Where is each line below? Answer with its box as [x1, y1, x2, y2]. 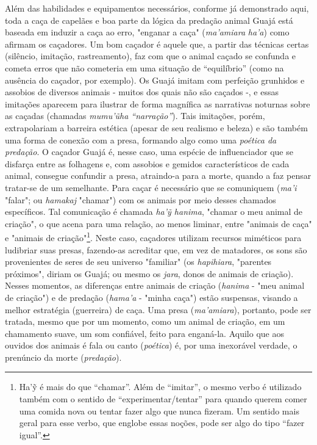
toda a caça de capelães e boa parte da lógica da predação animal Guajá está [5, 13, 293, 26]
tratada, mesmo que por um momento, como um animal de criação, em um [5, 315, 285, 328]
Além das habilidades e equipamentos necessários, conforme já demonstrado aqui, [5, 2, 309, 14]
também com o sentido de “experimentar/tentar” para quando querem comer [19, 393, 307, 405]
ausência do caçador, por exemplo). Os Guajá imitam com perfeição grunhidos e [5, 73, 305, 86]
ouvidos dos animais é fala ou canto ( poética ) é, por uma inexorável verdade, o [5, 339, 297, 352]
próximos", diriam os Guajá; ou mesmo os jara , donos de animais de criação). [5, 267, 294, 280]
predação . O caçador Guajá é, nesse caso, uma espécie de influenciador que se [5, 145, 293, 158]
